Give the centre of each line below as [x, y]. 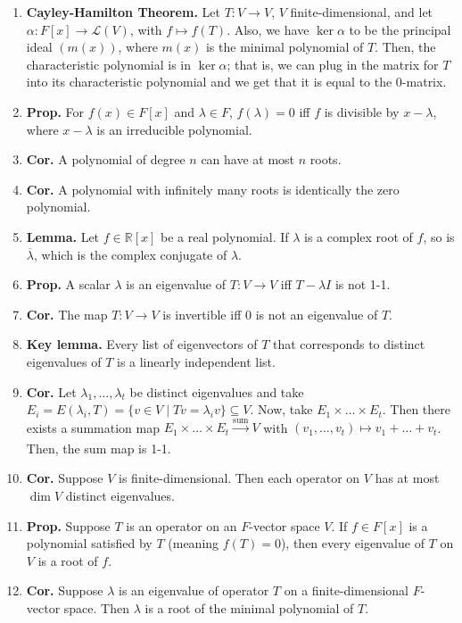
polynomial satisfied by [89, 543]
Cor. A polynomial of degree [106, 159]
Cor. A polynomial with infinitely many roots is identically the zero [213, 189]
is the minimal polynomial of [285, 47]
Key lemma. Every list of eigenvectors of [142, 344]
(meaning [194, 543]
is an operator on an [181, 525]
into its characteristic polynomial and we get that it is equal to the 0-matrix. [236, 82]
